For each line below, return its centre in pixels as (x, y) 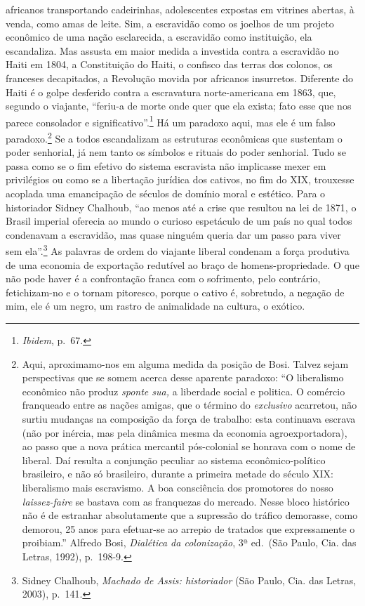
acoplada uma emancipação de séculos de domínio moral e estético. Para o (166, 193)
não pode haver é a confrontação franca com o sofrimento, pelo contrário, (163, 278)
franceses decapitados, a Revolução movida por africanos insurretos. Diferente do (179, 78)
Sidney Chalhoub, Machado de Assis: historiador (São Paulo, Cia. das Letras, (189, 580)
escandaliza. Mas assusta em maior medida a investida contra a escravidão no (172, 50)
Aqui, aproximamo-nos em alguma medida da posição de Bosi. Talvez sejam (185, 363)
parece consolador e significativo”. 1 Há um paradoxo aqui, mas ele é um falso (171, 121)
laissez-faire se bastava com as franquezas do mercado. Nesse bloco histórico (186, 501)
